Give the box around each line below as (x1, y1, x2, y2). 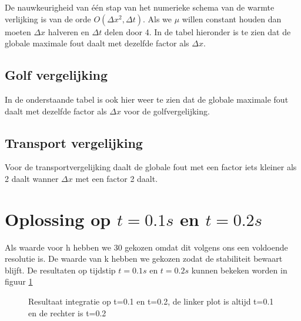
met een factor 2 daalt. (75, 172, 158, 184)
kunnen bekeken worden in (191, 263, 287, 276)
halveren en (48, 25, 89, 38)
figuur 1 (5, 275, 33, 288)
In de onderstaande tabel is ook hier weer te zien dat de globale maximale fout (5, 93, 289, 105)
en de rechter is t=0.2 (28, 306, 106, 319)
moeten (5, 25, 31, 38)
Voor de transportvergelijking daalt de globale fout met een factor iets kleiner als (5, 161, 297, 173)
